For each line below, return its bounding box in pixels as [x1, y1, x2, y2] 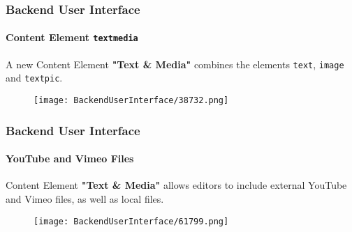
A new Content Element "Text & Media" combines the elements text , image [6, 56, 344, 71]
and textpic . [6, 70, 63, 85]
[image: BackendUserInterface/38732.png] [34, 95, 229, 106]
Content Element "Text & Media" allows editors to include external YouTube [6, 178, 347, 192]
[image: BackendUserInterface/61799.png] [34, 216, 229, 226]
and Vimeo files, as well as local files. [6, 191, 164, 206]
